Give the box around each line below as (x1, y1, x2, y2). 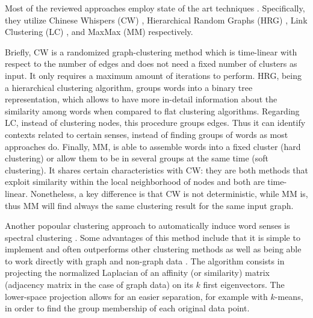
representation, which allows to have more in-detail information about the (5, 93, 277, 105)
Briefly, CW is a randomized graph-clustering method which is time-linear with (5, 45, 297, 58)
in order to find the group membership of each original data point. (5, 302, 250, 314)
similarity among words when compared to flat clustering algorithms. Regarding (5, 104, 300, 117)
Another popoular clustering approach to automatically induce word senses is (5, 219, 290, 232)
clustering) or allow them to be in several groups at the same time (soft (5, 152, 268, 164)
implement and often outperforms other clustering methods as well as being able (5, 243, 302, 255)
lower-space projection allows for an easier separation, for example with (5, 290, 268, 302)
